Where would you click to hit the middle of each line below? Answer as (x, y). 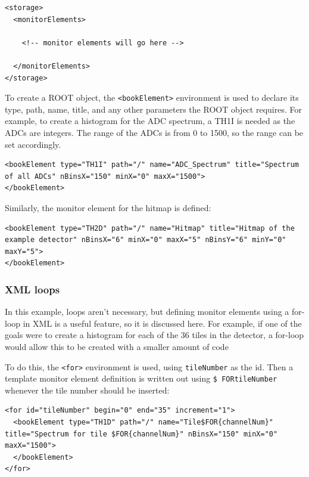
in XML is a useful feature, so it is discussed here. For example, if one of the (162, 323)
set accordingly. (33, 144)
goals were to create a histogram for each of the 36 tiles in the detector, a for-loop (154, 335)
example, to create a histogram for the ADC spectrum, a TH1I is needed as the (150, 121)
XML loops (32, 289)
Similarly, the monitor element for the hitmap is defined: (108, 207)
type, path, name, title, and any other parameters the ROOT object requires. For (153, 109)
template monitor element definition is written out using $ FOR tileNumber (141, 378)
